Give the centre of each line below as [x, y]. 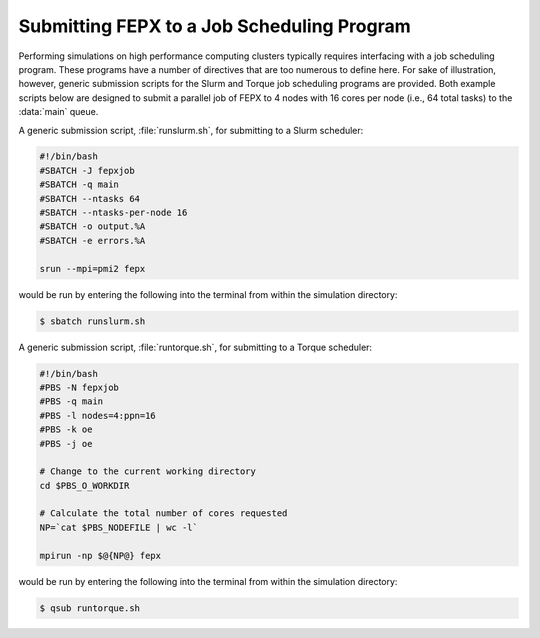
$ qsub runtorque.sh [89, 608]
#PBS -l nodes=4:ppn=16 [98, 415]
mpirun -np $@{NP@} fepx [100, 555]
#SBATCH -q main [79, 184]
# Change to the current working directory [148, 471]
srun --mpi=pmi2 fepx [92, 268]
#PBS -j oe [66, 443]
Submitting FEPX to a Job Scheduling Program [214, 26]
